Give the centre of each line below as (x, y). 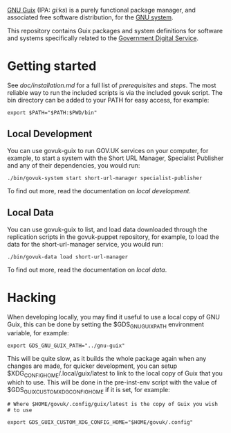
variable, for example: (38, 333)
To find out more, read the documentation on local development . (99, 191)
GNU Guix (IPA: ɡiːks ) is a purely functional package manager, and (101, 10)
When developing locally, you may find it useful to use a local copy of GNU (113, 317)
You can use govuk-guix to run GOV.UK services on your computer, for (108, 150)
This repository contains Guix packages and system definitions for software (115, 31)
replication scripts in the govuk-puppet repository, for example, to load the (113, 237)
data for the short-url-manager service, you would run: (85, 244)
